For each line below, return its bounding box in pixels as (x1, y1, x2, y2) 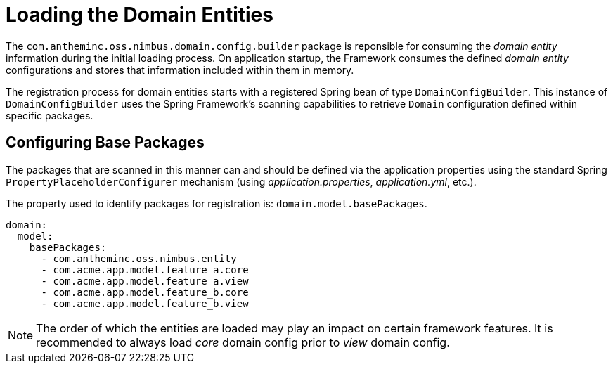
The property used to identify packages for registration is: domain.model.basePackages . (6, 197, 427, 209)
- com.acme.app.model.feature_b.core (41, 286, 249, 298)
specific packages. (6, 109, 93, 122)
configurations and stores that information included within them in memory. (6, 63, 354, 76)
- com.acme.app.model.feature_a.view (41, 275, 249, 287)
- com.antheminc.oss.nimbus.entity (41, 252, 237, 264)
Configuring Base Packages (6, 134, 205, 152)
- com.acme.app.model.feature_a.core (41, 264, 249, 276)
